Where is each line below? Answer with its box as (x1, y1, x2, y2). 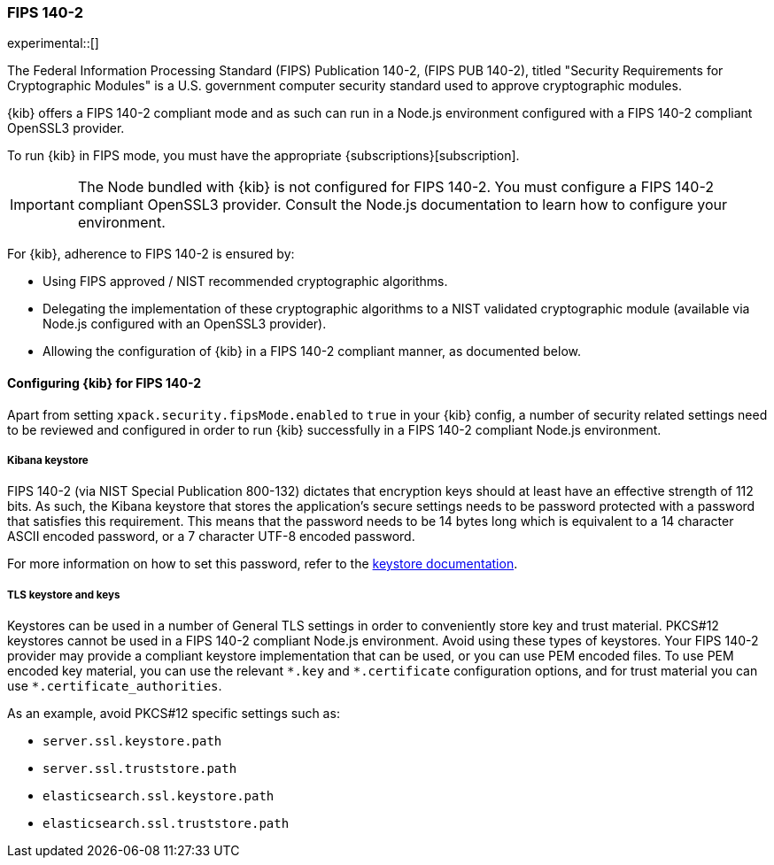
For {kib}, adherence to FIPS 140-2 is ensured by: (7, 246, 295, 262)
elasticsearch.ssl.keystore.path (43, 789, 275, 804)
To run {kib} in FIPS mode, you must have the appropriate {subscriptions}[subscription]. (7, 148, 520, 164)
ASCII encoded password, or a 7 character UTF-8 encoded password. (7, 529, 415, 544)
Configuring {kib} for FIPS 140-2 (7, 375, 201, 390)
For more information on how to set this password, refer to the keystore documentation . (7, 556, 518, 572)
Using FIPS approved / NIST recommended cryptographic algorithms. (43, 274, 448, 290)
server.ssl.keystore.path (43, 734, 222, 749)
